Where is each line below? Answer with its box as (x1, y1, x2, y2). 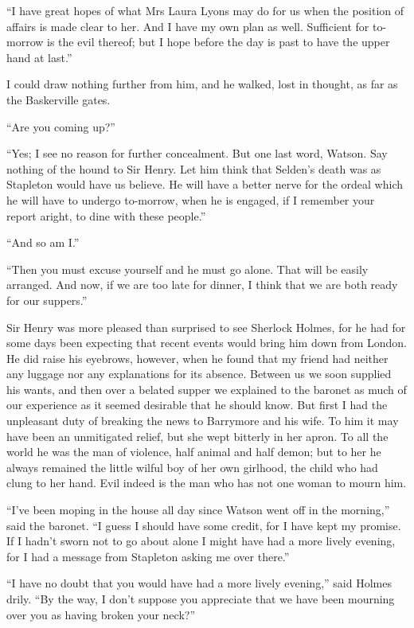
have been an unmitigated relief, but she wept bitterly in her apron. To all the (6, 427, 389, 444)
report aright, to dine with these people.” (6, 207, 206, 224)
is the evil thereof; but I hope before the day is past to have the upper (47, 33, 390, 50)
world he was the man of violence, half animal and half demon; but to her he (6, 443, 381, 460)
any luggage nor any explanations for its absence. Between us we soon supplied (6, 365, 392, 382)
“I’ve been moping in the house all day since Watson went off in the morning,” (6, 501, 390, 518)
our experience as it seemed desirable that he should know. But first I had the (6, 396, 388, 413)
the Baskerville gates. (6, 91, 111, 107)
